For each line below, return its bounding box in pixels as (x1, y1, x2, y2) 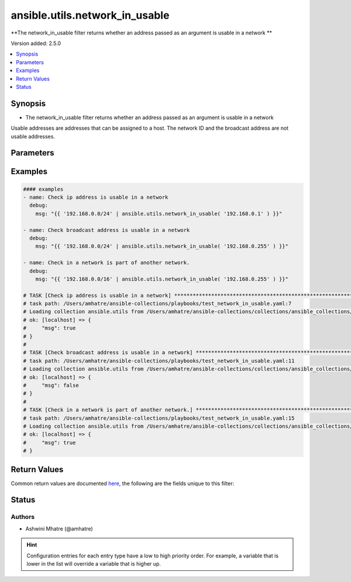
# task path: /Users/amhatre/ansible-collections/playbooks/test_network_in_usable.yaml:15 (23, 415, 295, 421)
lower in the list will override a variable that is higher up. (26, 560, 161, 567)
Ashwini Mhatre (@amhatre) (25, 525, 93, 532)
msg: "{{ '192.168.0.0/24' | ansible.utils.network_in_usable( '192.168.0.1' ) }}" (35, 210, 283, 217)
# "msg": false (23, 382, 79, 389)
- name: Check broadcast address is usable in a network (23, 227, 190, 233)
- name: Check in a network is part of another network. (23, 259, 190, 266)
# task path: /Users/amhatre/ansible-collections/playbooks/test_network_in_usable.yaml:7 (23, 300, 292, 307)
